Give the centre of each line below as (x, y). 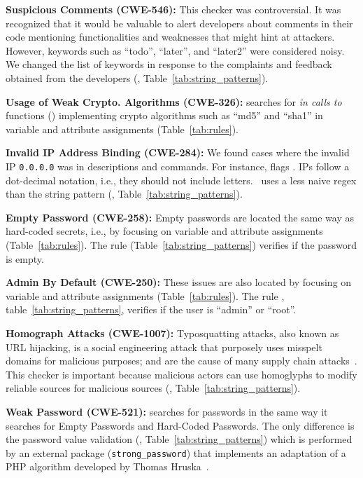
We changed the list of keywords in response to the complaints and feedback (169, 64)
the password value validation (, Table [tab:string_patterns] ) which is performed (179, 439)
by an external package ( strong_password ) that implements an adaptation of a (176, 452)
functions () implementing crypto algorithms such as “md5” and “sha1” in (164, 115)
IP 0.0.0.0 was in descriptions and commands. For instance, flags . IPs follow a (178, 166)
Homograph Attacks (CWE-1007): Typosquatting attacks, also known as (172, 333)
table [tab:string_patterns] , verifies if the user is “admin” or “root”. (151, 309)
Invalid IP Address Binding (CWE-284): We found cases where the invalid (178, 152)
